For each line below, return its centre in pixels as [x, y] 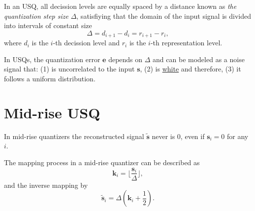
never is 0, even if [178, 136]
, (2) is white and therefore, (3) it [191, 69]
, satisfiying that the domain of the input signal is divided [164, 16]
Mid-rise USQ [52, 112]
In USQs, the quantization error [52, 59]
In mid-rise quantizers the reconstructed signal [74, 136]
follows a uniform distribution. [50, 79]
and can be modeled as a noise [199, 59]
